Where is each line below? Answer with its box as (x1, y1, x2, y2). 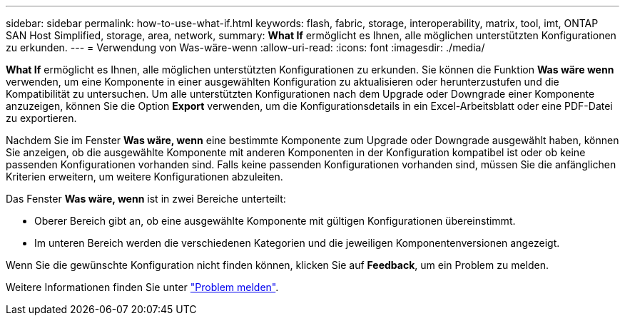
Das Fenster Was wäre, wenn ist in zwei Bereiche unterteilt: (6, 193, 286, 205)
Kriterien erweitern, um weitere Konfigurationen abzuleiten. (6, 170, 283, 183)
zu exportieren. (6, 112, 77, 124)
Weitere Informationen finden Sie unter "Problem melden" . (6, 281, 279, 293)
